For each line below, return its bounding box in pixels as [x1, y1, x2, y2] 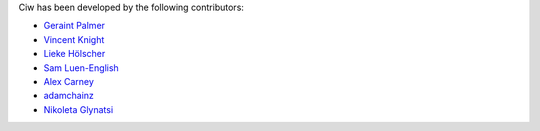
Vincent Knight [43, 33, 105, 45]
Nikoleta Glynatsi [43, 103, 114, 115]
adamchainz [43, 90, 95, 102]
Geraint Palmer [43, 20, 105, 32]
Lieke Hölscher [43, 48, 106, 60]
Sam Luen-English [43, 61, 119, 74]
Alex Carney [43, 75, 95, 87]
